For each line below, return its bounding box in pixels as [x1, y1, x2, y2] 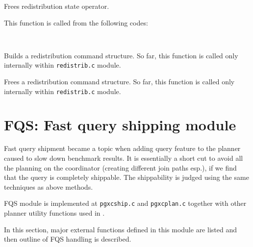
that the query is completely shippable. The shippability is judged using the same [4, 172, 249, 182]
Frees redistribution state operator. [4, 1, 109, 11]
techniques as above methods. [4, 181, 93, 192]
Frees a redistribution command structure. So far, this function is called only [4, 76, 235, 87]
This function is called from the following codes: [4, 17, 148, 27]
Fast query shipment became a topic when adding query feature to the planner [4, 143, 241, 153]
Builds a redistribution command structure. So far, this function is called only [4, 50, 238, 60]
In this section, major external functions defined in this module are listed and [4, 224, 237, 234]
